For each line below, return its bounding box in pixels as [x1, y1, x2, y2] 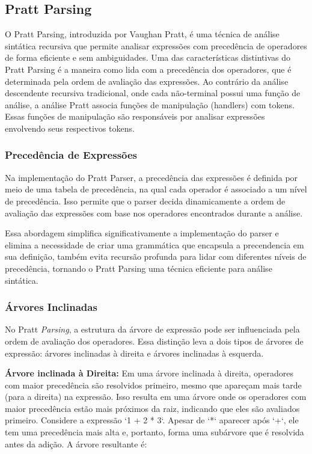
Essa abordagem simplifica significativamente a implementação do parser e [5, 227, 279, 239]
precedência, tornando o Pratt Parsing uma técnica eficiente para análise [5, 262, 272, 274]
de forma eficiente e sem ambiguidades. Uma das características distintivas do [5, 51, 291, 64]
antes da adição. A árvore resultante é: [5, 437, 147, 450]
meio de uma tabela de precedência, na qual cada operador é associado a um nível [5, 183, 307, 195]
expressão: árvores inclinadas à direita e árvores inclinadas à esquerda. [5, 346, 264, 359]
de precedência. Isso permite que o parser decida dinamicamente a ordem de [5, 194, 286, 207]
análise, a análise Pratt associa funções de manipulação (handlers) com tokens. [5, 98, 295, 111]
